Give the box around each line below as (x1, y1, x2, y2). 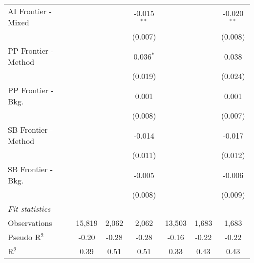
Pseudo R (8, 231, 41, 243)
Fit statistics (8, 203, 51, 214)
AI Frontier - (8, 5, 52, 17)
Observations (8, 217, 52, 228)
